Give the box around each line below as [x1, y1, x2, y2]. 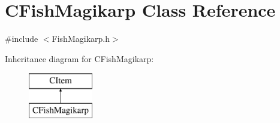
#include [5, 32, 38, 45]
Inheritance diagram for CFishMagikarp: [5, 52, 154, 64]
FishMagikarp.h [52, 32, 110, 45]
